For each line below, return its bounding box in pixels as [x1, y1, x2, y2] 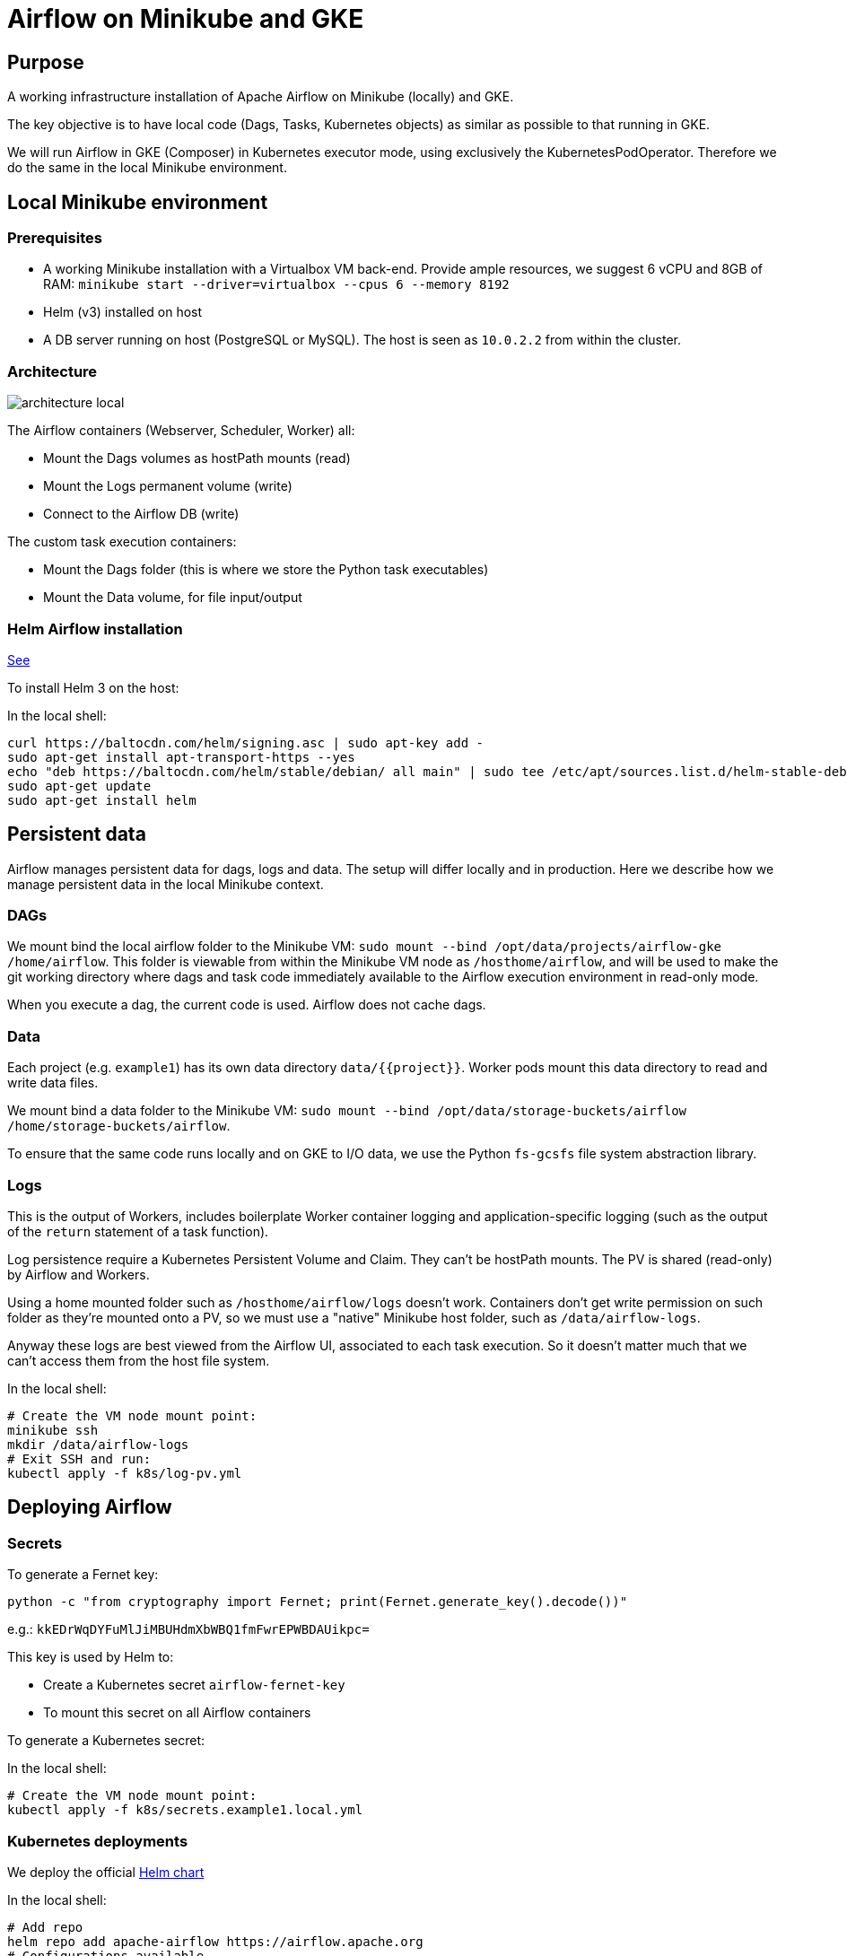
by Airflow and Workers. [7, 1266, 150, 1282]
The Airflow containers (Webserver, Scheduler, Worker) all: [7, 423, 355, 439]
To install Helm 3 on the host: [7, 679, 179, 695]
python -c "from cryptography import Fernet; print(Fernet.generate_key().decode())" [7, 1594, 628, 1610]
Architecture [7, 362, 98, 380]
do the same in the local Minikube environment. [7, 160, 287, 176]
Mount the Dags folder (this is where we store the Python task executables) [43, 562, 489, 578]
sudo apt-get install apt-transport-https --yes [7, 749, 355, 764]
